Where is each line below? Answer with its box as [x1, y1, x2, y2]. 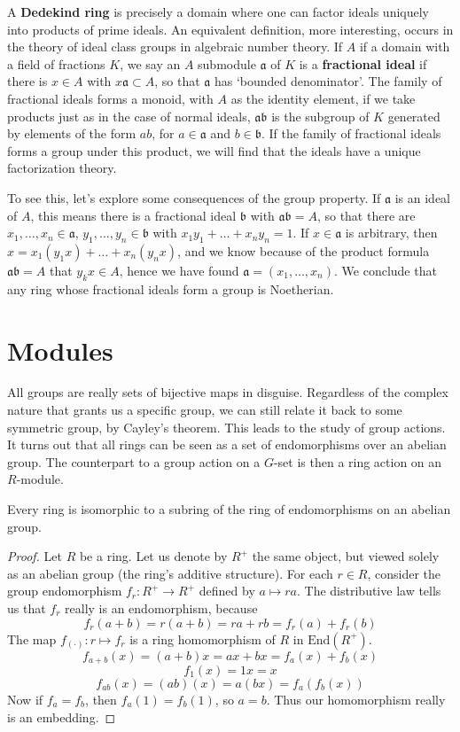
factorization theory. [7, 159, 117, 177]
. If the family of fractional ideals [261, 124, 441, 143]
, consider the [367, 564, 441, 582]
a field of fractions [7, 54, 105, 73]
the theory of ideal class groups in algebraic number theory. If [7, 37, 343, 56]
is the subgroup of [271, 106, 370, 125]
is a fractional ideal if [299, 54, 427, 73]
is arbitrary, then [345, 223, 438, 242]
